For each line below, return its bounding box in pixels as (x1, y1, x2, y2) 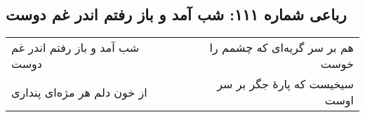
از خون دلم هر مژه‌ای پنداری (11, 83, 147, 100)
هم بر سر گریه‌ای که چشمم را (209, 39, 354, 56)
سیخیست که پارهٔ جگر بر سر (217, 76, 354, 92)
